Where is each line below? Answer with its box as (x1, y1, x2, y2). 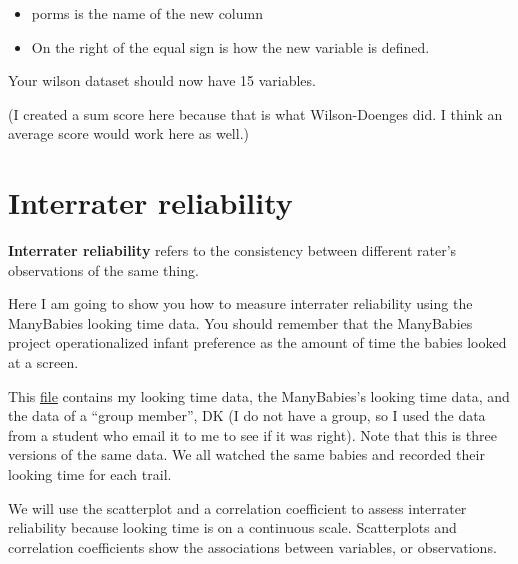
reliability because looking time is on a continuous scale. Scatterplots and (8, 517, 457, 538)
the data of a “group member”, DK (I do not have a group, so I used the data (8, 405, 486, 426)
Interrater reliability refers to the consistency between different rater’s (8, 240, 457, 261)
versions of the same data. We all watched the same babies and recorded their (8, 444, 485, 465)
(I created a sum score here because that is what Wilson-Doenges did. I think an (8, 103, 503, 124)
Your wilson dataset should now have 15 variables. (8, 70, 316, 91)
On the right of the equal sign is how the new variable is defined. (31, 36, 430, 57)
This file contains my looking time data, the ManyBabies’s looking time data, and (8, 385, 510, 406)
